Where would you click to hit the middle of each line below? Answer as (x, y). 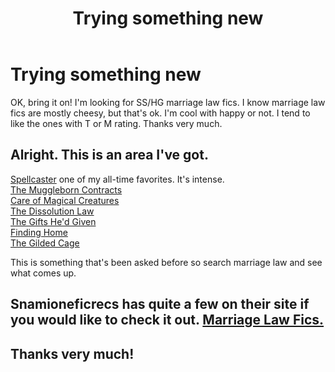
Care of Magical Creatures (65, 200)
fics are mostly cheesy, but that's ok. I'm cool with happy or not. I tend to (160, 113)
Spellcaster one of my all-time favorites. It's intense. (117, 179)
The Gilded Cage (45, 243)
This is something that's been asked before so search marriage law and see (166, 262)
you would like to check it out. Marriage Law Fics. (167, 320)
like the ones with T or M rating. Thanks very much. (116, 123)
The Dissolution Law (52, 211)
